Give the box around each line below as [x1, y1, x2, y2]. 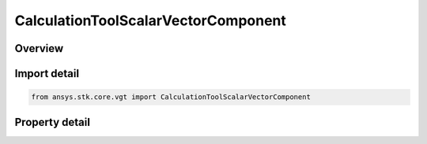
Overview [14, 42, 64, 55]
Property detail [14, 115, 91, 129]
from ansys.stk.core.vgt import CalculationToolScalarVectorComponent [31, 93, 312, 102]
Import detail [14, 67, 79, 80]
